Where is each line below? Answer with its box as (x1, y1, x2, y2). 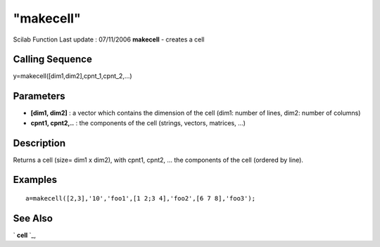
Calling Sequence (13, 53, 93, 65)
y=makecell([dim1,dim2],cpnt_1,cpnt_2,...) (13, 72, 133, 80)
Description (13, 137, 66, 149)
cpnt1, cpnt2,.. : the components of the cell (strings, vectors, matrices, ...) (30, 118, 246, 127)
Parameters (13, 90, 65, 102)
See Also (13, 212, 53, 224)
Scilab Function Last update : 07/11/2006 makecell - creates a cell (13, 35, 205, 44)
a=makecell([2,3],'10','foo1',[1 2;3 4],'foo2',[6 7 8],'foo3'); (25, 194, 256, 203)
